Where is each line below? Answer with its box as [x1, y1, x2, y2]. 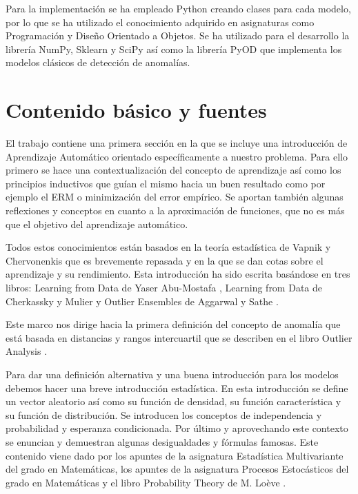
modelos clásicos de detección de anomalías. [6, 55, 190, 70]
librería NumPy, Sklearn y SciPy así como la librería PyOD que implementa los [6, 41, 342, 56]
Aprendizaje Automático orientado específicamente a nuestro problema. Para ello [6, 149, 348, 163]
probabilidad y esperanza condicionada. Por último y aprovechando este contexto [6, 421, 348, 435]
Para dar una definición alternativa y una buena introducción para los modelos [6, 367, 339, 381]
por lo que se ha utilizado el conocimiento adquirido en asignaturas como [6, 14, 315, 29]
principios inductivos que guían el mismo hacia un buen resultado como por [6, 176, 326, 190]
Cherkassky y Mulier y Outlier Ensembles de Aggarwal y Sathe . [6, 294, 279, 308]
